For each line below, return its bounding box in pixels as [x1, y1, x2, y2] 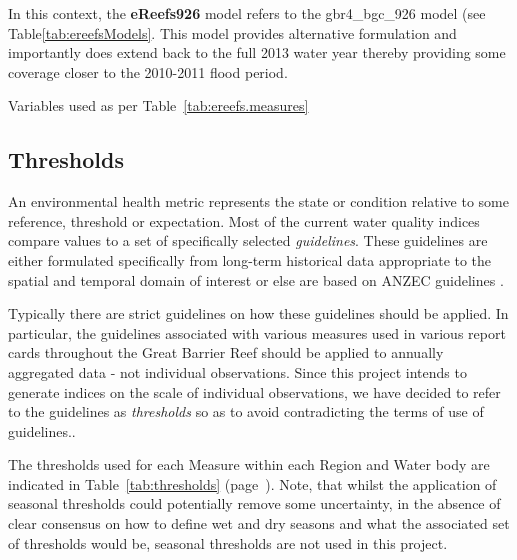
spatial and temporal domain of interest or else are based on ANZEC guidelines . [8, 269, 504, 290]
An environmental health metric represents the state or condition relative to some [8, 191, 510, 212]
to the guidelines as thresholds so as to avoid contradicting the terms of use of [8, 401, 484, 422]
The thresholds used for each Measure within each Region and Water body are [8, 454, 490, 475]
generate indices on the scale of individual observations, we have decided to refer [8, 381, 501, 402]
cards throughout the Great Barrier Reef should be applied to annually [8, 342, 444, 363]
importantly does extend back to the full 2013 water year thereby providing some [8, 42, 506, 63]
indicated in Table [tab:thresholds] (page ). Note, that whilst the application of [8, 473, 497, 494]
